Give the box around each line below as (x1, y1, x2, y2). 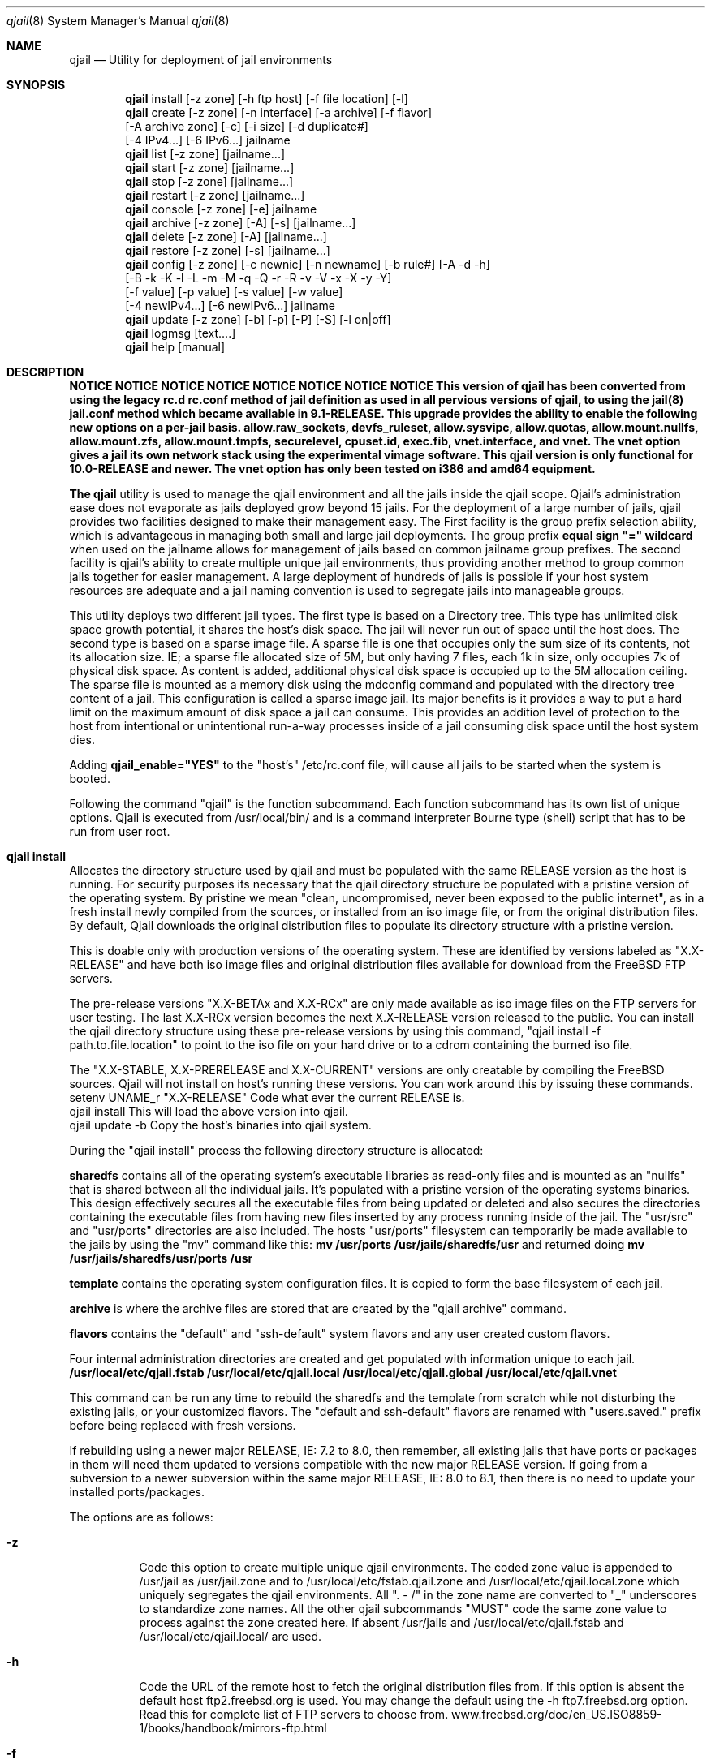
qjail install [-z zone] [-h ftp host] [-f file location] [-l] (125, 92, 408, 105)
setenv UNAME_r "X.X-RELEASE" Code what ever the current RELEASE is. (69, 1091, 465, 1104)
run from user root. (69, 824, 170, 838)
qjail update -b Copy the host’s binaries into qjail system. (69, 1118, 372, 1132)
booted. (69, 772, 110, 785)
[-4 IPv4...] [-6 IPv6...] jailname (125, 133, 291, 147)
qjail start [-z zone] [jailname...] (125, 161, 295, 174)
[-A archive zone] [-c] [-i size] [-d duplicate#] (125, 119, 368, 133)
